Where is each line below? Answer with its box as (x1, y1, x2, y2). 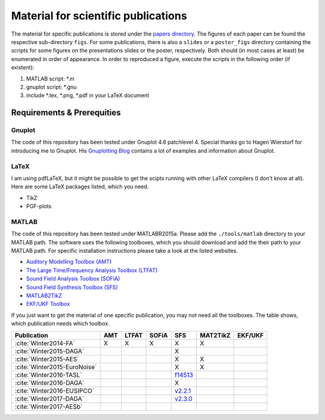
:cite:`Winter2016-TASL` (14, 371, 82, 379)
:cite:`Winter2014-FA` (14, 339, 75, 347)
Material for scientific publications (11, 9, 188, 22)
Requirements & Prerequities (11, 107, 122, 118)
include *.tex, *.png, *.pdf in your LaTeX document (26, 92, 150, 99)
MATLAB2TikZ (26, 292, 63, 299)
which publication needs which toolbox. (11, 320, 110, 327)
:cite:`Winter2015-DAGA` (14, 347, 84, 355)
